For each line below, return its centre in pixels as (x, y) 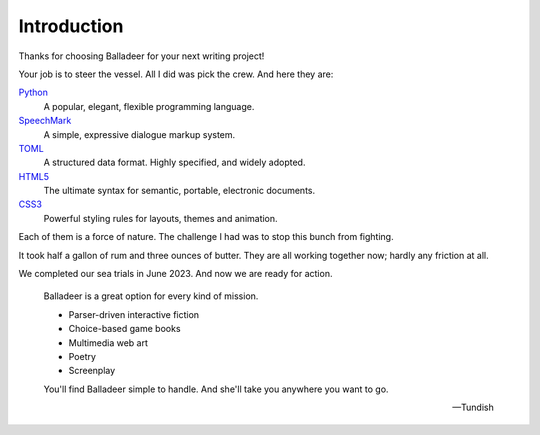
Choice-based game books (124, 329)
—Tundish (472, 407)
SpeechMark (45, 121)
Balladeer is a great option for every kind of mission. (151, 296)
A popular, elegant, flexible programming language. (149, 106)
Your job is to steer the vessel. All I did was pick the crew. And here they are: (176, 74)
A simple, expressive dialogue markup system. (139, 134)
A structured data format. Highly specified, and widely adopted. (174, 162)
